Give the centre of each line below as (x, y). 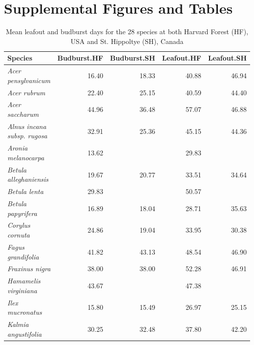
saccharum (23, 114)
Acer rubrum (26, 92)
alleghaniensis (28, 179)
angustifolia (25, 334)
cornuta (19, 235)
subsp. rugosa (27, 136)
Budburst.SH (133, 58)
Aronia (18, 148)
